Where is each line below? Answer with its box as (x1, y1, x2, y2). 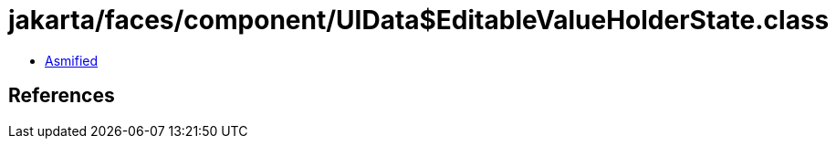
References (8, 84, 115, 108)
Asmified (45, 52, 99, 68)
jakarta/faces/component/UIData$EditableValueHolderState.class (8, 5, 830, 36)
